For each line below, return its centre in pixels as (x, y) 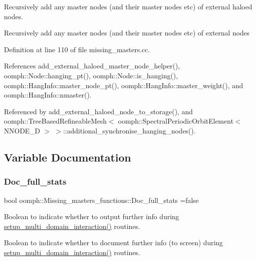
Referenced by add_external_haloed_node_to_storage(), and (98, 111)
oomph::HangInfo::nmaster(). (48, 95)
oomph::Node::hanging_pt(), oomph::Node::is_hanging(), (91, 75)
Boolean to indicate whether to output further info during (92, 216)
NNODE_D (22, 130)
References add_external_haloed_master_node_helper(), (92, 66)
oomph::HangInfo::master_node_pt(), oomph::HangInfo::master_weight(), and (124, 85)
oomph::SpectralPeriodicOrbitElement (176, 121)
